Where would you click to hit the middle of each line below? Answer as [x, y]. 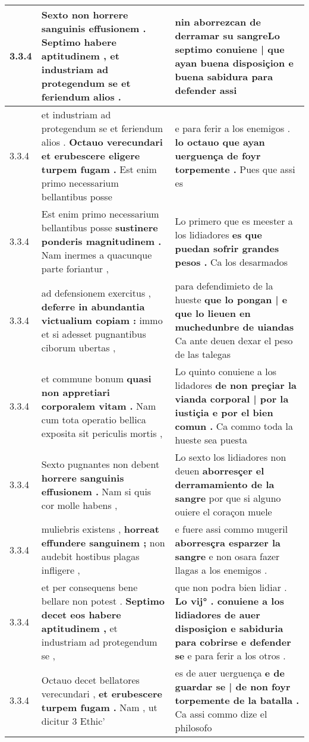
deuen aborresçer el [220, 471]
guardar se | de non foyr [233, 686]
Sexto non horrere [85, 15]
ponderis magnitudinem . [101, 241]
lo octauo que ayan [220, 142]
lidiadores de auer [217, 614]
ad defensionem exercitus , [96, 293]
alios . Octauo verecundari [102, 142]
